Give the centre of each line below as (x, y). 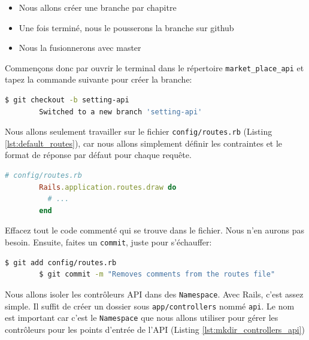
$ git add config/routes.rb (61, 262)
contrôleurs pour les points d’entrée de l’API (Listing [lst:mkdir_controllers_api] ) (155, 329)
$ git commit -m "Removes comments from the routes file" (157, 274)
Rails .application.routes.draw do (108, 187)
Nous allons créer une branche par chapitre (98, 7)
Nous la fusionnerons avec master (80, 48)
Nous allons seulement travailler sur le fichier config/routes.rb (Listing (139, 131)
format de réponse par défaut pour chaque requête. (98, 155)
